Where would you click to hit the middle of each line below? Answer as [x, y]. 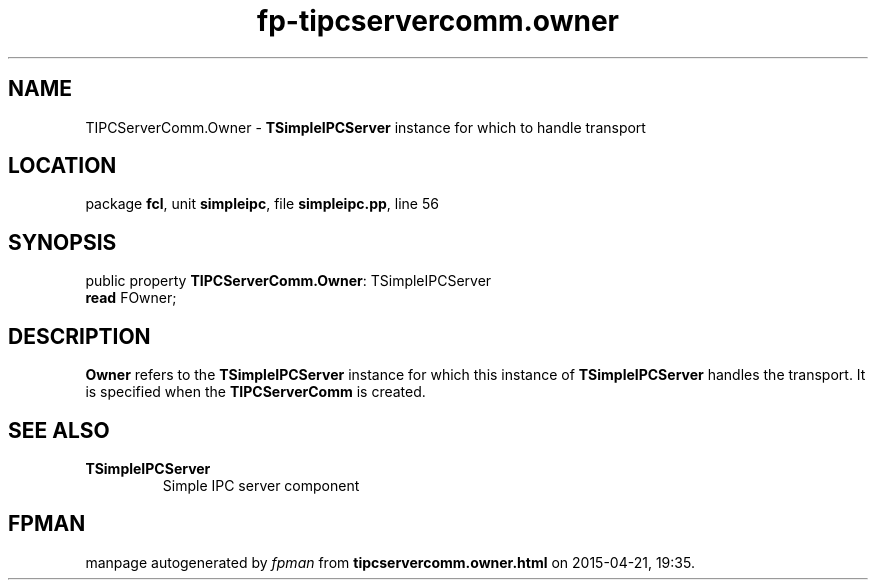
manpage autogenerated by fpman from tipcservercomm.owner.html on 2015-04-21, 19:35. [390, 562]
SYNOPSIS [62, 242]
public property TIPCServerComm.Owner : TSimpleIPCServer [288, 281]
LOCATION [62, 166]
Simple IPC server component [261, 485]
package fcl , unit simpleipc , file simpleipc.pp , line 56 [262, 204]
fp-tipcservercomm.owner [438, 21]
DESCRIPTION [79, 336]
